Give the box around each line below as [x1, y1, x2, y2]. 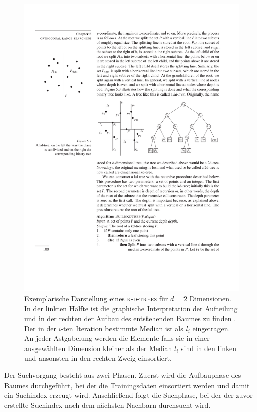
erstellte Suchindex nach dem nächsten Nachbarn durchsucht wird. [4, 399, 211, 410]
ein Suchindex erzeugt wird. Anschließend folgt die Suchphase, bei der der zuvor [4, 390, 253, 400]
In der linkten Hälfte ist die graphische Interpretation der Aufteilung [24, 303, 238, 313]
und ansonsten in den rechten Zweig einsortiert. [24, 353, 172, 363]
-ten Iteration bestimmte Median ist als [61, 323, 183, 333]
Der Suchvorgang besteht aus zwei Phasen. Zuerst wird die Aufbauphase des [4, 370, 241, 381]
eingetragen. [192, 323, 230, 333]
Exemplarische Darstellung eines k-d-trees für [24, 293, 168, 303]
